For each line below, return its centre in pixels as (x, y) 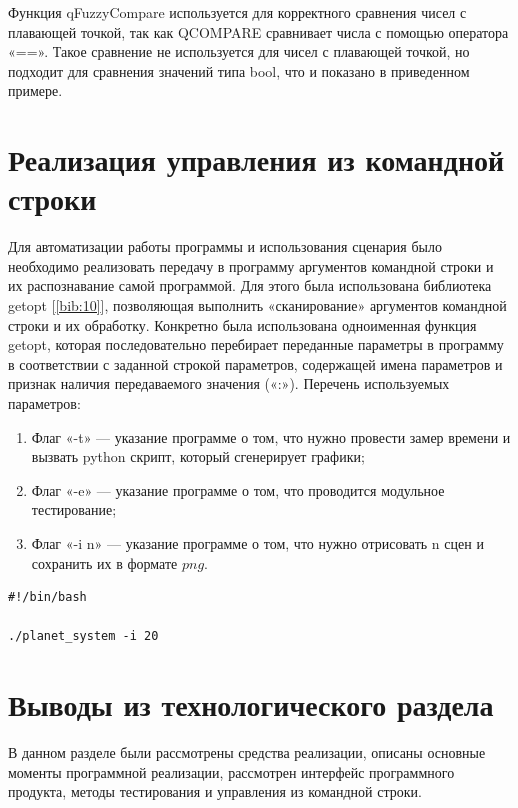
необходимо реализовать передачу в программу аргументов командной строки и (251, 265)
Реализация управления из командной (256, 159)
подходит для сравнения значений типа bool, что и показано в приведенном (239, 70)
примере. (35, 90)
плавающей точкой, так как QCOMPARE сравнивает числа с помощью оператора (258, 31)
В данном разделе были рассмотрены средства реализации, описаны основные (247, 752)
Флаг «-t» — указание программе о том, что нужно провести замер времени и (271, 436)
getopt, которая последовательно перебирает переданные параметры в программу (256, 344)
